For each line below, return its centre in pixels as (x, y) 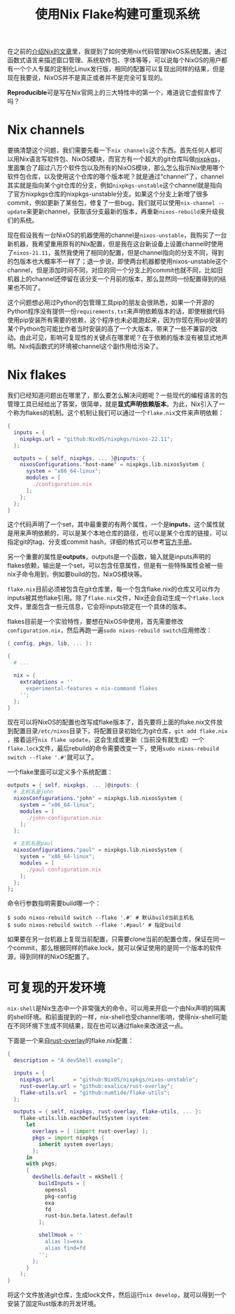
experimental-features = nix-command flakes (92, 688)
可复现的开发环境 (57, 987)
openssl (56, 1190)
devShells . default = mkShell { (78, 1177)
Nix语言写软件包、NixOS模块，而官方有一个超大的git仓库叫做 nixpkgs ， (121, 159)
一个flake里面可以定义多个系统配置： (60, 772)
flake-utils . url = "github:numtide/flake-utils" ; (95, 1093)
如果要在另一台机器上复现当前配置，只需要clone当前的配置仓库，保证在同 (113, 939)
